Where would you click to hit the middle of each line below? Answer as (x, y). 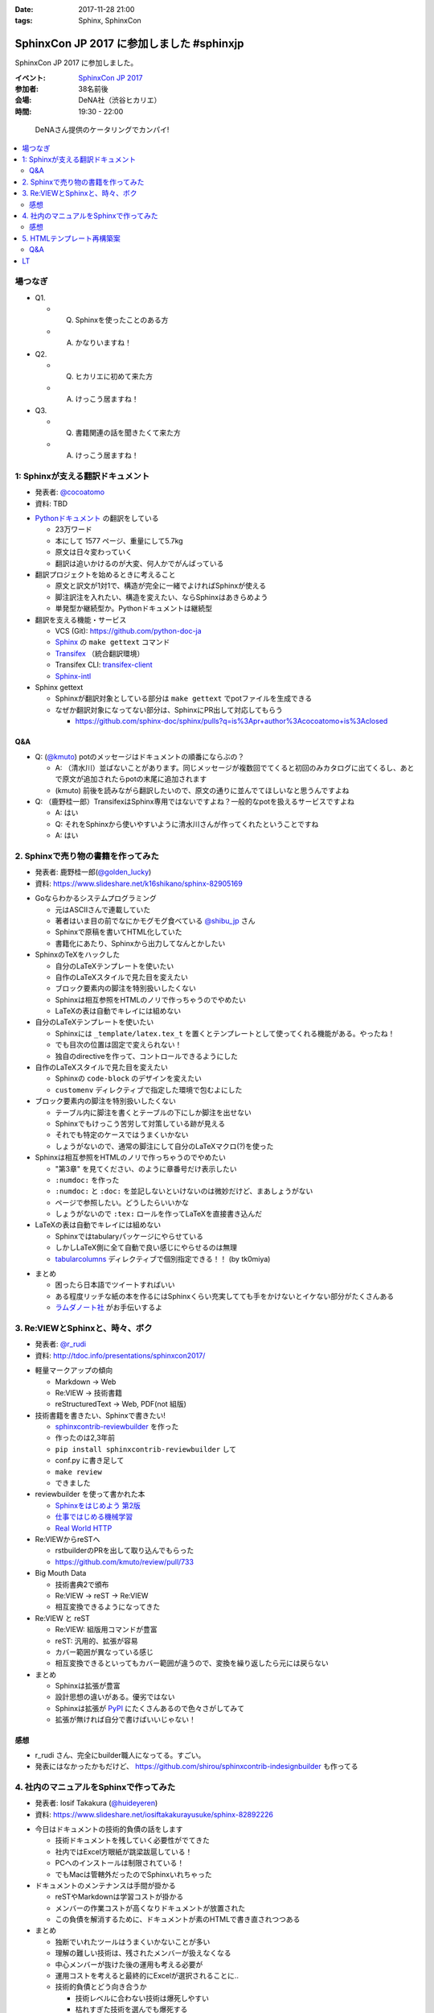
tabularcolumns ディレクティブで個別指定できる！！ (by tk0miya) (163, 1259)
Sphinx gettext (59, 687)
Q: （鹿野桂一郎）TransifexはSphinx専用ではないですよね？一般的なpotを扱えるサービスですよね (195, 802)
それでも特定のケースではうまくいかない (122, 1135)
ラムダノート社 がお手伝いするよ (109, 1308)
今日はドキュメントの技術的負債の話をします (109, 1829)
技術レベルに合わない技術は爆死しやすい (142, 1998)
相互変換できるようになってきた (108, 1607)
